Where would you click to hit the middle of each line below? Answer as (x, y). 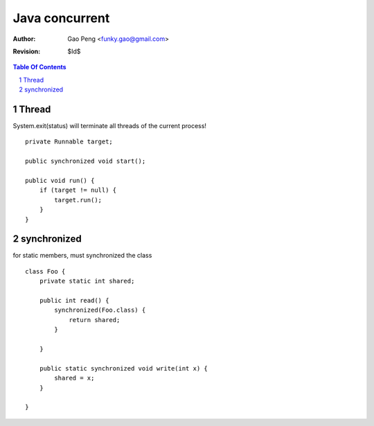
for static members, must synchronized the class (82, 256)
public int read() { (74, 300)
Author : (24, 39)
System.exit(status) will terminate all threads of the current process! (110, 126)
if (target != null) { (78, 190)
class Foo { (45, 271)
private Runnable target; (69, 142)
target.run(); (78, 200)
